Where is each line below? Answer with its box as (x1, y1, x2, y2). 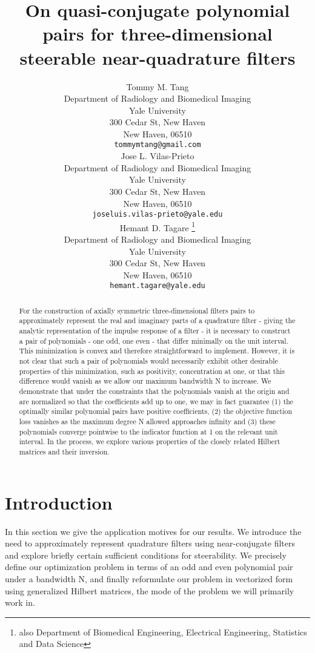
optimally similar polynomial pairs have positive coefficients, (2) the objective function (19, 406, 293, 416)
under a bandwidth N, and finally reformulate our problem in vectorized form (5, 572, 293, 585)
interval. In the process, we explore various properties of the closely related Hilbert (19, 436, 280, 447)
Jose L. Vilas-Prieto (121, 149, 194, 162)
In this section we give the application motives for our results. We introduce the (5, 525, 302, 537)
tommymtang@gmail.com (114, 140, 201, 149)
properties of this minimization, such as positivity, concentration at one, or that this (19, 366, 285, 376)
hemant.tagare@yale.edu (110, 281, 205, 290)
